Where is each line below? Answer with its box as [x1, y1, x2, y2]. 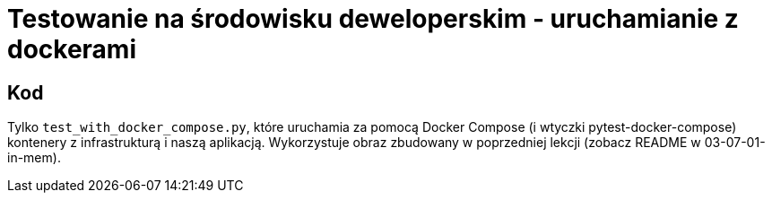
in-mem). [7, 150, 61, 166]
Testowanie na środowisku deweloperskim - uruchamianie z [7, 4, 739, 34]
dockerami [7, 34, 137, 65]
